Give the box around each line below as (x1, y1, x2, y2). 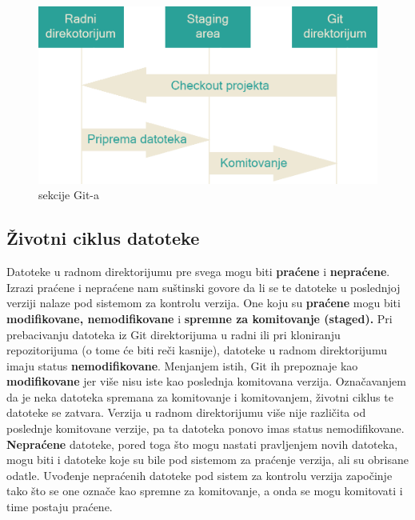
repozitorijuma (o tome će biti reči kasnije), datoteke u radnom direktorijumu (6, 342, 387, 358)
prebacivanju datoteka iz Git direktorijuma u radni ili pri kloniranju (6, 326, 341, 342)
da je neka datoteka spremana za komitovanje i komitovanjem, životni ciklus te (6, 388, 393, 405)
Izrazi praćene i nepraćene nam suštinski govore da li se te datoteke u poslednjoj (6, 278, 401, 295)
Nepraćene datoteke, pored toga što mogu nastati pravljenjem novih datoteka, (6, 435, 398, 452)
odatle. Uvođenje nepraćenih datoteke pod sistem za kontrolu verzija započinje (6, 466, 393, 483)
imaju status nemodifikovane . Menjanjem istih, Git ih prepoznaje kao (6, 357, 358, 374)
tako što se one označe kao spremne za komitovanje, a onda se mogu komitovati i (6, 482, 403, 499)
